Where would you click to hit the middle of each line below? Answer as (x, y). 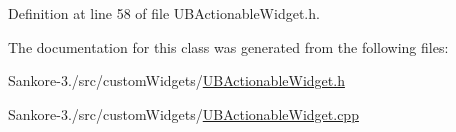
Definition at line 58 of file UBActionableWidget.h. (164, 13)
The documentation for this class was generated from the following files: (228, 46)
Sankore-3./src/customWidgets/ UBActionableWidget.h (176, 80)
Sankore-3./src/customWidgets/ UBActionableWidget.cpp (183, 113)
